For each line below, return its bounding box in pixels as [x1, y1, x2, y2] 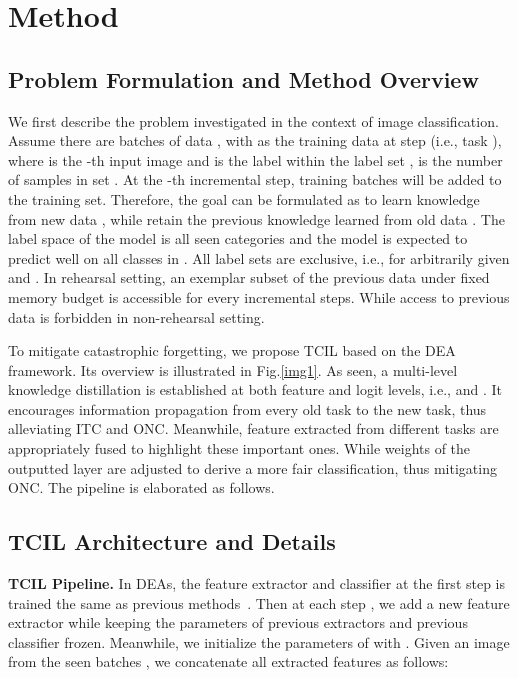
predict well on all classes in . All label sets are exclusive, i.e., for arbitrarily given [8, 247, 510, 268]
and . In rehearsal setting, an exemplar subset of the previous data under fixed [8, 267, 490, 288]
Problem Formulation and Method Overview [8, 63, 479, 94]
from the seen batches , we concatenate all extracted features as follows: [8, 651, 449, 672]
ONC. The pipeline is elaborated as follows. [8, 477, 275, 498]
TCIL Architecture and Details [8, 526, 336, 557]
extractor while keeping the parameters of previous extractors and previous [8, 612, 468, 633]
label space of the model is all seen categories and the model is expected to [8, 228, 468, 249]
